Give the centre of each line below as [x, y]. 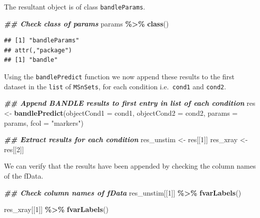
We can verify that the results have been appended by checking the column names [130, 166]
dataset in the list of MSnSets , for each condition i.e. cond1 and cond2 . [115, 86]
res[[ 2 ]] [14, 149]
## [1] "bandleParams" [42, 41]
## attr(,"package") [38, 50]
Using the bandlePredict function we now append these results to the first [119, 77]
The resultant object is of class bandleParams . [75, 6]
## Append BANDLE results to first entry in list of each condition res [130, 103]
